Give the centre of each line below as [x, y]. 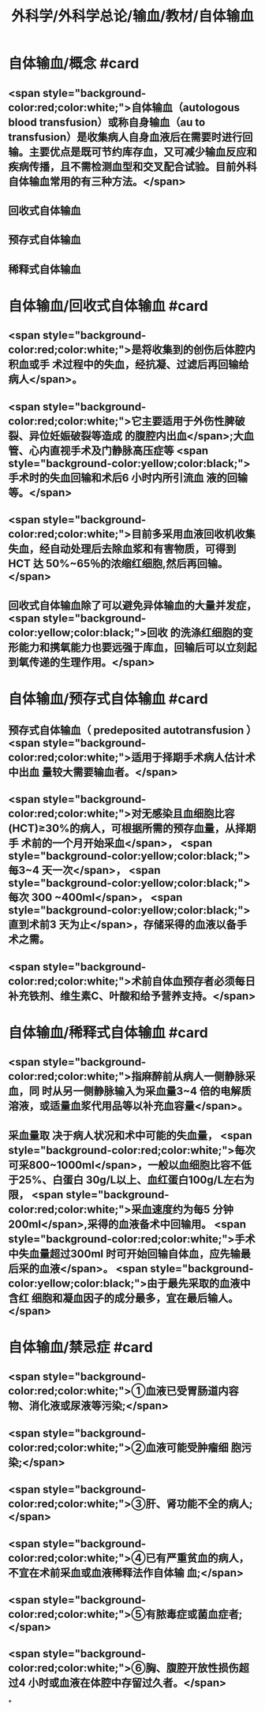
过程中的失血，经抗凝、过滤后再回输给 [155, 365]
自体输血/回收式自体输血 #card [108, 306]
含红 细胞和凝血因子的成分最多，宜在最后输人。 [123, 1298]
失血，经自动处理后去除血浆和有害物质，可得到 [122, 549]
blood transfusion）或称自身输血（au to [107, 122]
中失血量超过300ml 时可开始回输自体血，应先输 [124, 1254]
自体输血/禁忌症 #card [81, 1348]
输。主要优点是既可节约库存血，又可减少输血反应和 [132, 152]
